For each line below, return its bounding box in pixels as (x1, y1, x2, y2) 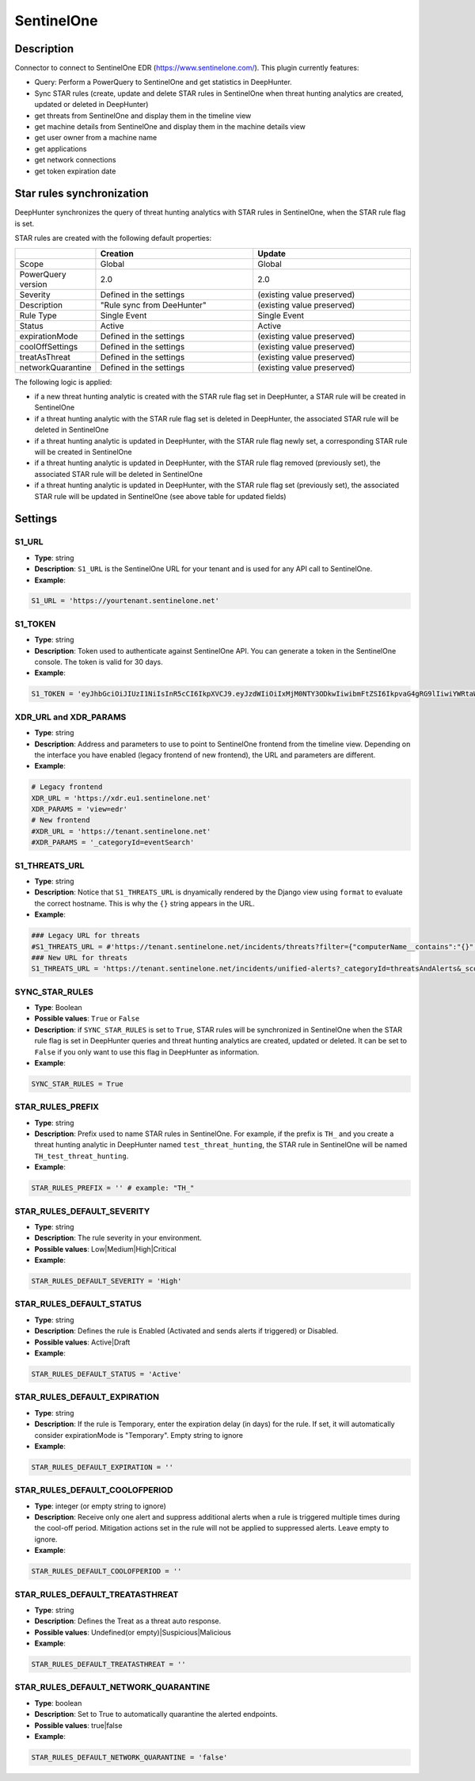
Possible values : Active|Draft (34, 1337, 131, 1347)
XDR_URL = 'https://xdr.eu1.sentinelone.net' (31, 793, 211, 803)
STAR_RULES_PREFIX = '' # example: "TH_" (31, 1184, 195, 1192)
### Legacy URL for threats (31, 931, 140, 940)
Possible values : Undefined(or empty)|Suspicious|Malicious (34, 1627, 231, 1637)
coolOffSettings (19, 341, 78, 352)
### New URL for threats (31, 953, 128, 962)
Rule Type (19, 310, 57, 321)
